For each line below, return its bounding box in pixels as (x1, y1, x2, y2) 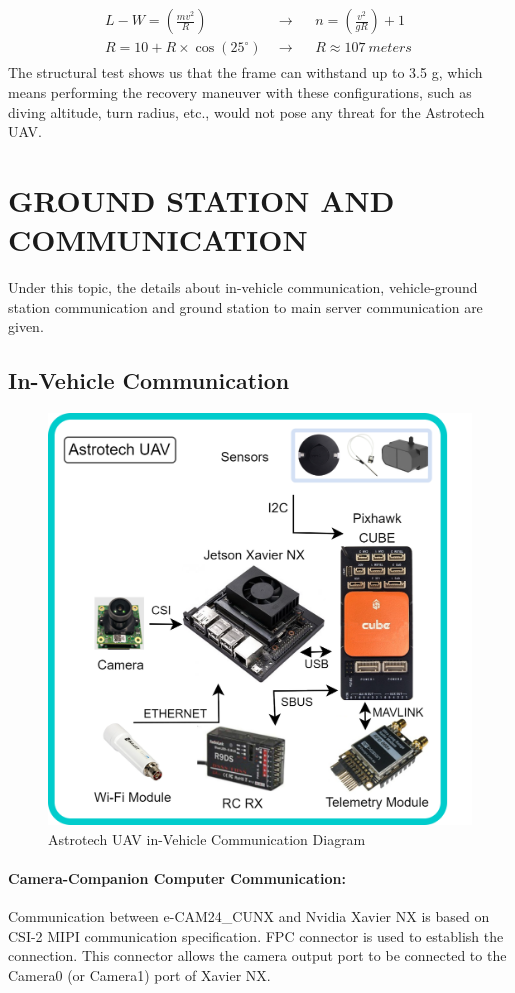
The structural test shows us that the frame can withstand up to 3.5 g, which (8, 62, 483, 83)
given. (8, 316, 44, 337)
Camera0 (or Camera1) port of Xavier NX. (8, 964, 271, 985)
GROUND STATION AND (8, 180, 395, 221)
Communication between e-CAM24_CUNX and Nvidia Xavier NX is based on (8, 906, 490, 927)
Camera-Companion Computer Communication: (8, 867, 346, 888)
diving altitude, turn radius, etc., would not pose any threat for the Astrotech (8, 101, 485, 122)
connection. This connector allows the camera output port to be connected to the (8, 945, 507, 966)
